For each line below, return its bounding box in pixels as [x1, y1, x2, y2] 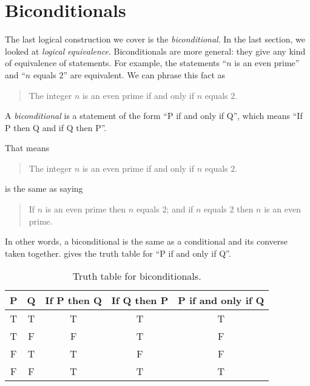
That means [5, 141, 50, 154]
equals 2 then [204, 203, 254, 215]
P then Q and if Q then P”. [5, 121, 107, 134]
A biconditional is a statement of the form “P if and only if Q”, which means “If [5, 109, 303, 122]
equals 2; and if [136, 203, 194, 215]
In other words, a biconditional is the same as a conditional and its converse [5, 235, 288, 248]
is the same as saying [5, 182, 83, 195]
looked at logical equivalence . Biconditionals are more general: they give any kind [5, 44, 306, 57]
